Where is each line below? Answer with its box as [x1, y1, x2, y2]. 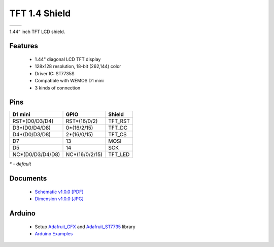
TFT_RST [108, 117, 130, 125]
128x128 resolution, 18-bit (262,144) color [35, 64, 121, 70]
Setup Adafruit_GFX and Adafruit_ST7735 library [35, 224, 135, 230]
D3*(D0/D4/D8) [12, 125, 51, 132]
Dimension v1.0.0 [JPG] [35, 196, 84, 202]
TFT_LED [108, 151, 130, 158]
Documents [9, 174, 47, 183]
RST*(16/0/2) [65, 117, 98, 125]
